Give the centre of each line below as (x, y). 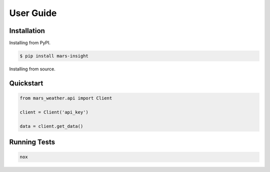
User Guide (33, 13)
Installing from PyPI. (30, 43)
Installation (27, 31)
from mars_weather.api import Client (66, 98)
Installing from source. (32, 69)
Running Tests (32, 142)
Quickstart (26, 83)
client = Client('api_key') (54, 112)
